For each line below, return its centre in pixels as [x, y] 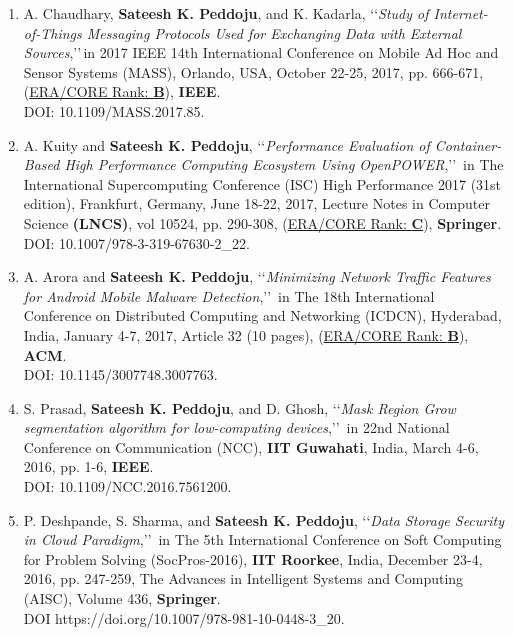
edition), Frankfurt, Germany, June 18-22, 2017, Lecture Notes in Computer [256, 203]
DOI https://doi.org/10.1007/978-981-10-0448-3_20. [184, 617]
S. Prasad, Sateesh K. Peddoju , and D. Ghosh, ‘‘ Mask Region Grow [239, 407]
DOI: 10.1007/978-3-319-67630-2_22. [136, 242]
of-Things [52, 32]
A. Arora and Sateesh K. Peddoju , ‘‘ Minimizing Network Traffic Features [257, 276]
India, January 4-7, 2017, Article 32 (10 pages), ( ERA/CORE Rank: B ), [246, 334]
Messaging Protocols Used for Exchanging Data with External [274, 32]
